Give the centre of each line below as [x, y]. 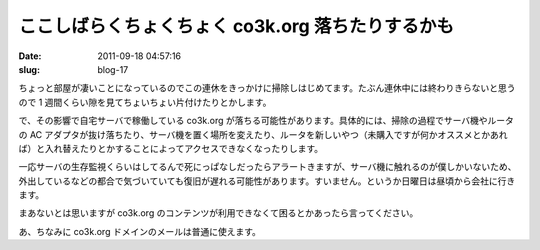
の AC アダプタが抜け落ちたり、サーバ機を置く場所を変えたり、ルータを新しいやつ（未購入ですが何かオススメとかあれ [263, 134]
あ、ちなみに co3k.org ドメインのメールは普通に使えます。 [140, 231]
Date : [30, 56]
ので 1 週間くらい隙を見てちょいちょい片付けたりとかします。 [145, 102]
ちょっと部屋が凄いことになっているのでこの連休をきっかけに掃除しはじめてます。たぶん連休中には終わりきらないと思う [267, 88]
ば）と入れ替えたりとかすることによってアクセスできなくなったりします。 [171, 148]
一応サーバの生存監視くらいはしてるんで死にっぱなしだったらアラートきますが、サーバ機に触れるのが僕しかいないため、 [267, 167]
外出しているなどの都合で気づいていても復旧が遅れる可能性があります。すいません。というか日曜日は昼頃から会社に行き [267, 181]
